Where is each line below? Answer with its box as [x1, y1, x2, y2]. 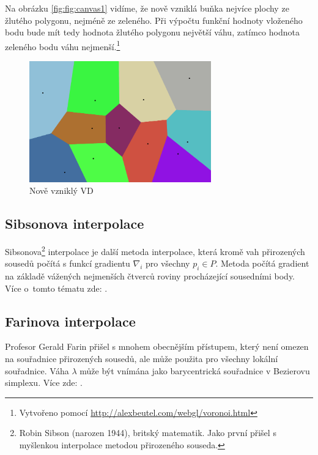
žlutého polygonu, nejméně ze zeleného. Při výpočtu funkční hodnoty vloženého [5, 13, 303, 26]
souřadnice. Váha [5, 364, 69, 377]
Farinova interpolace [5, 311, 136, 330]
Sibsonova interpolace [5, 214, 144, 233]
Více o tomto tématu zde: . [5, 281, 108, 294]
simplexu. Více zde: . [5, 376, 83, 389]
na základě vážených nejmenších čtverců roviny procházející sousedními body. [5, 270, 295, 282]
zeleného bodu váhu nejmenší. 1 [5, 38, 120, 53]
